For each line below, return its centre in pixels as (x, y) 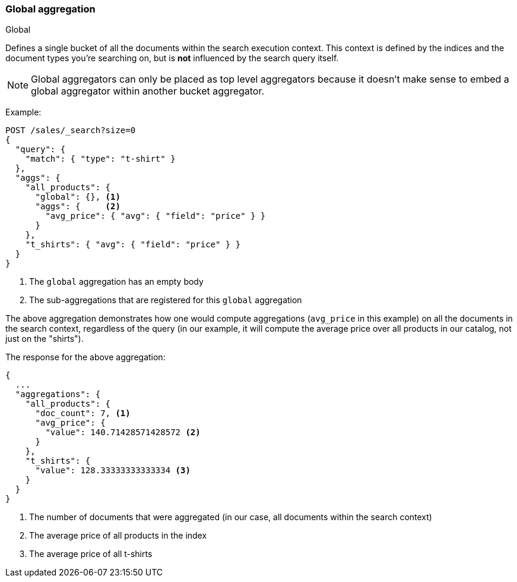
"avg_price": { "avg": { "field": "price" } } (156, 216)
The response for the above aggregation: (85, 357)
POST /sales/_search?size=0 (71, 130)
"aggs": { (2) (78, 207)
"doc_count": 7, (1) (83, 413)
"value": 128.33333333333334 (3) (113, 471)
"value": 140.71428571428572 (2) (123, 432)
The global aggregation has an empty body (116, 282)
